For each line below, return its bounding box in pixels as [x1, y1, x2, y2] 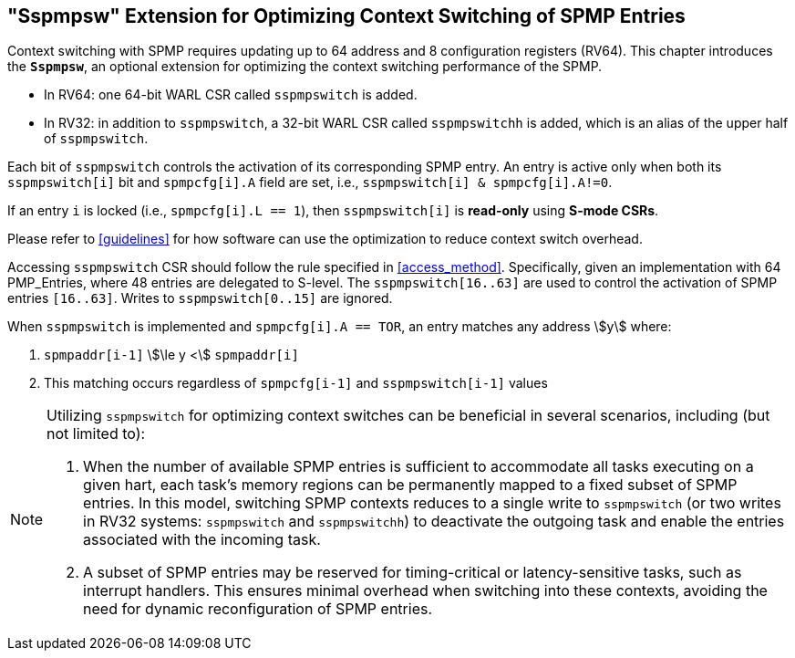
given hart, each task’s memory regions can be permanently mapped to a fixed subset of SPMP [83, 475, 738, 495]
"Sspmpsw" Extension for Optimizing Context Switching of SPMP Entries [7, 5, 686, 27]
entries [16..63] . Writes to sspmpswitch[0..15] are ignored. [7, 290, 393, 307]
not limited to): [46, 424, 146, 444]
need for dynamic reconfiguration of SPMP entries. [83, 600, 433, 619]
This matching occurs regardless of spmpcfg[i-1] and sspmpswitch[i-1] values [44, 375, 548, 392]
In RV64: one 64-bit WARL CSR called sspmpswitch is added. [44, 87, 418, 103]
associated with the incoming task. [83, 530, 321, 549]
